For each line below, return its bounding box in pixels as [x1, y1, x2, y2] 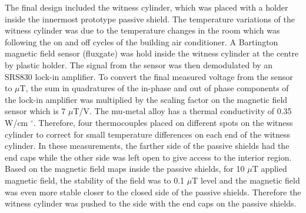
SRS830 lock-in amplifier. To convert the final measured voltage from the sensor [5, 70, 293, 82]
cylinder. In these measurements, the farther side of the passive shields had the [5, 139, 290, 152]
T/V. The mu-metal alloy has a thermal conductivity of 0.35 [73, 105, 292, 117]
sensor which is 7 [5, 105, 66, 117]
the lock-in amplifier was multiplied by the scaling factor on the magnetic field [5, 93, 288, 105]
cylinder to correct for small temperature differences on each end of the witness [5, 128, 291, 140]
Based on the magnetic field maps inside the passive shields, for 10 [5, 162, 245, 175]
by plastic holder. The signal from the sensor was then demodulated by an [5, 58, 273, 71]
